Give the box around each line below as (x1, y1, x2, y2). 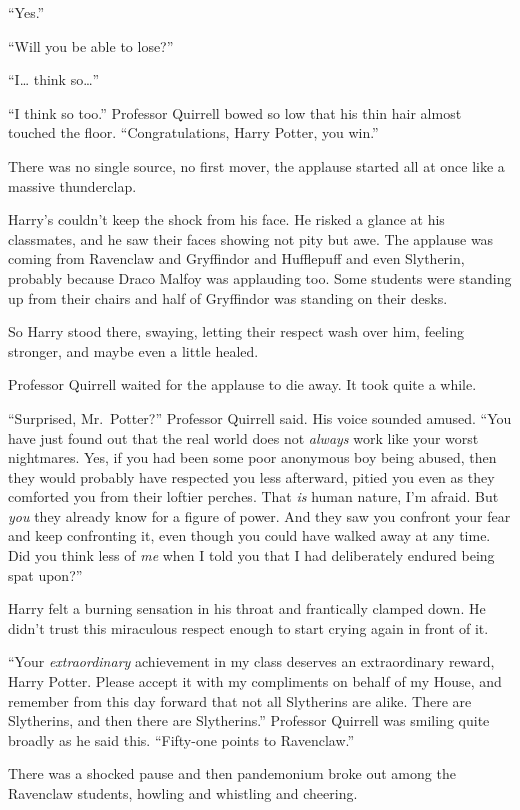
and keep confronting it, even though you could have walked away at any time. (8, 525, 491, 546)
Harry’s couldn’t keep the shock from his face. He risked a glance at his (8, 209, 445, 230)
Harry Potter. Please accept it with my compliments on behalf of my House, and (8, 671, 502, 692)
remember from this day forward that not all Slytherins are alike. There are (8, 690, 472, 711)
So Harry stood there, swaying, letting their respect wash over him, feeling (8, 321, 464, 342)
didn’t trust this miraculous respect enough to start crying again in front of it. (8, 617, 489, 638)
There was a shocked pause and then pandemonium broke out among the (8, 763, 456, 784)
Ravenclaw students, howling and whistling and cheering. (8, 783, 358, 803)
